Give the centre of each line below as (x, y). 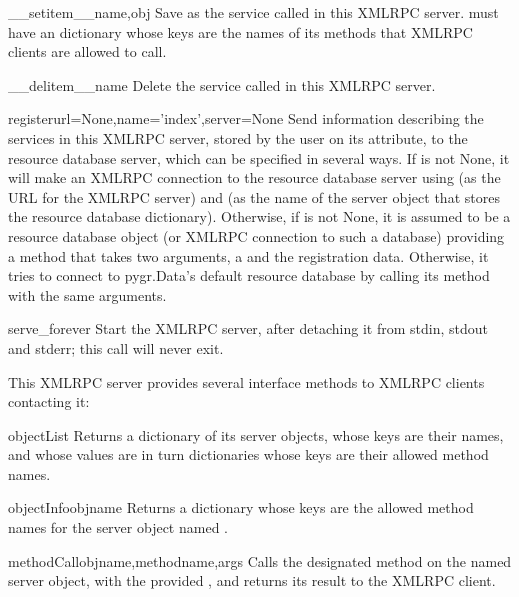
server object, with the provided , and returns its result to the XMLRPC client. (252, 580)
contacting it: (49, 401)
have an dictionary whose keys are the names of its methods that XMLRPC (240, 31)
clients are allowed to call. (87, 51)
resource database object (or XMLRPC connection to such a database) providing (256, 235)
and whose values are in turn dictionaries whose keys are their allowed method (248, 454)
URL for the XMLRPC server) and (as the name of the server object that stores (254, 196)
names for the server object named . (118, 527)
